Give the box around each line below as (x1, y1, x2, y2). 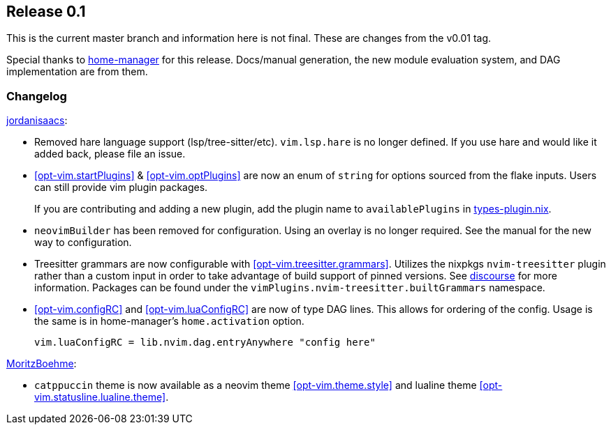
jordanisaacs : (6, 114, 68, 127)
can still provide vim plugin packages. (34, 181, 208, 194)
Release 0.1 (6, 3, 86, 20)
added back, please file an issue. (34, 148, 186, 160)
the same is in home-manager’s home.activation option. (34, 315, 304, 328)
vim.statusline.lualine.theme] (34, 391, 166, 404)
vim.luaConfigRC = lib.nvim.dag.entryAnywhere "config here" (34, 337, 376, 348)
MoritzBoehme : (6, 358, 77, 370)
